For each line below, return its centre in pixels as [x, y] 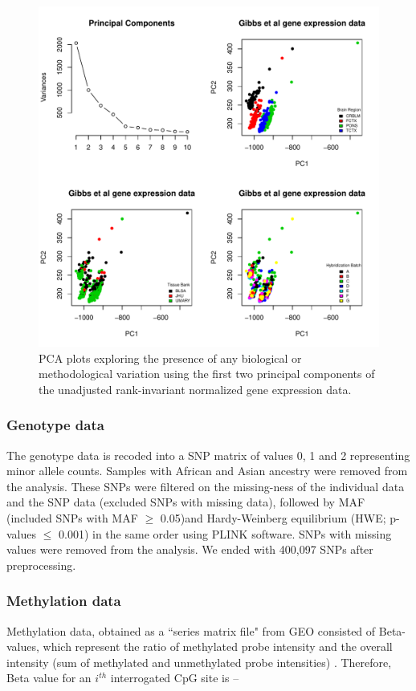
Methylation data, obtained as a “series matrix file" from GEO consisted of [191, 630]
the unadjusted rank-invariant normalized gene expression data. [195, 389]
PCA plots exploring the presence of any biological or [170, 358]
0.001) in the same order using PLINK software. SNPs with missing [225, 533]
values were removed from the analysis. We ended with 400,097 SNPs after [190, 549]
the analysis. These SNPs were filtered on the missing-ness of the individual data [206, 486]
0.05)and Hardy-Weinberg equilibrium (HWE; [273, 517]
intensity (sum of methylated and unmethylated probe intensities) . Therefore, [199, 662]
